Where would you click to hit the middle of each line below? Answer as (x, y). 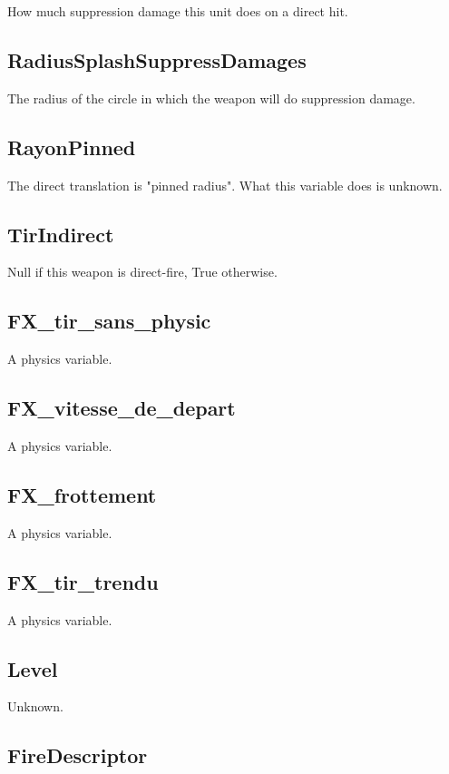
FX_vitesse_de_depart (122, 408)
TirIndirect (61, 234)
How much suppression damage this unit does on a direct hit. (178, 11)
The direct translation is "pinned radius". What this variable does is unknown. (225, 185)
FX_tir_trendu (83, 581)
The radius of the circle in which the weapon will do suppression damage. (211, 98)
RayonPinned (72, 147)
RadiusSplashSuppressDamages (157, 59)
